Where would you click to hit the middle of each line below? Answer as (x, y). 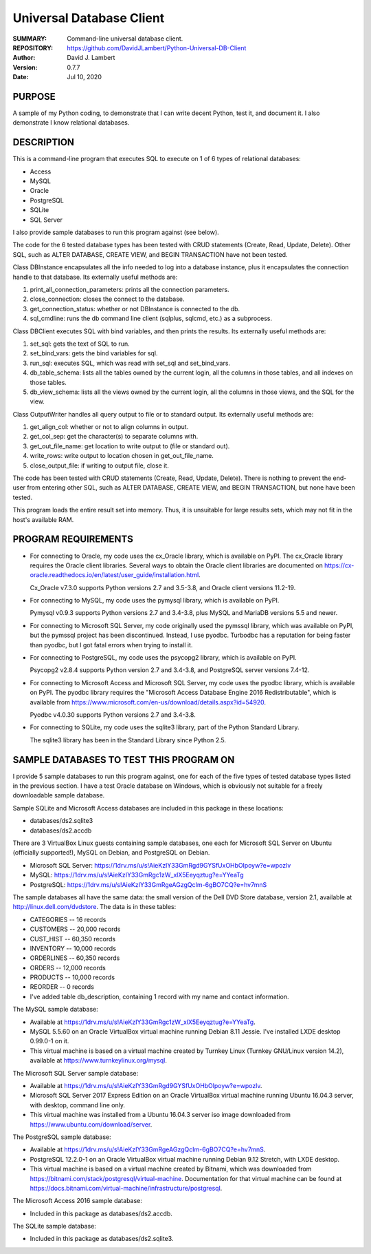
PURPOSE (34, 96)
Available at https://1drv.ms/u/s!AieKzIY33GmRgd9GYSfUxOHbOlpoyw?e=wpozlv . (146, 1085)
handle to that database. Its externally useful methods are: (95, 277)
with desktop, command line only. (77, 1105)
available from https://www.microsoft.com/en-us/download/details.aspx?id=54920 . (148, 702)
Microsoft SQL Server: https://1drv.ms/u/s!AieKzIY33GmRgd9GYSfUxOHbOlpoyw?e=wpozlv (160, 865)
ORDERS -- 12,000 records (68, 968)
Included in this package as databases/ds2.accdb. (101, 1213)
